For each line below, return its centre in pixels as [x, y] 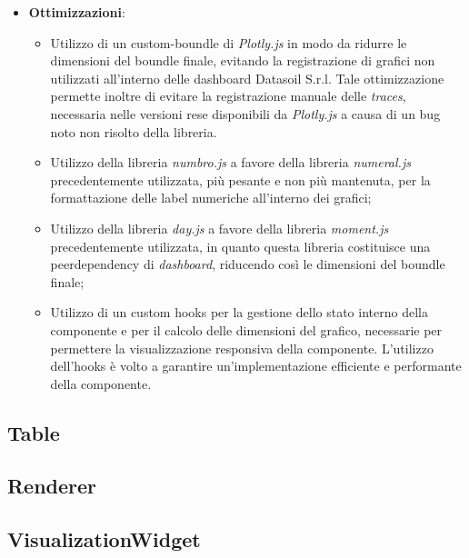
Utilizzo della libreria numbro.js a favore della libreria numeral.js [230, 162]
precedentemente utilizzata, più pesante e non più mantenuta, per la [240, 179]
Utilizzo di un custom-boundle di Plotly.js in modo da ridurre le [229, 42]
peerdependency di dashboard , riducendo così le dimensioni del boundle [248, 264]
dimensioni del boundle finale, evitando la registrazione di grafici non [243, 60]
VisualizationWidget [104, 539]
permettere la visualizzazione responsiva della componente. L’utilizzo [242, 348]
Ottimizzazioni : [77, 12]
